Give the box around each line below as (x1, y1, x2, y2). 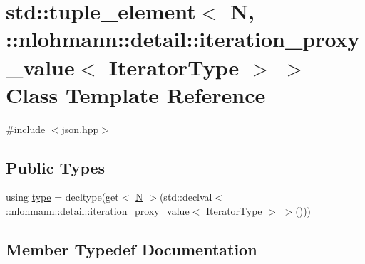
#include (6, 121, 46, 136)
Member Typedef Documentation (6, 238, 257, 260)
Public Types (6, 156, 106, 178)
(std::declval (159, 189, 212, 204)
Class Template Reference (6, 80, 266, 109)
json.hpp (61, 121, 99, 136)
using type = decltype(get (6, 189, 119, 204)
